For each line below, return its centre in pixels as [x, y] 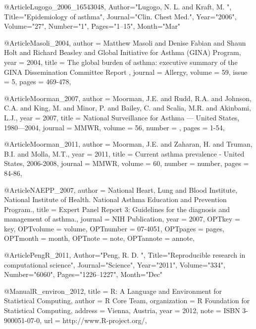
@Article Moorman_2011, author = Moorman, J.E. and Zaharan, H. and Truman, [128, 144]
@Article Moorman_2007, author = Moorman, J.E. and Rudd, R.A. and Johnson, [128, 98]
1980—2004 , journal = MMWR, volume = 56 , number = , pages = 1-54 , [114, 127]
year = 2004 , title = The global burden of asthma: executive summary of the [121, 62]
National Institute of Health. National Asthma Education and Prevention [115, 199]
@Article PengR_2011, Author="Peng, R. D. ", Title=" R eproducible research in [125, 255]
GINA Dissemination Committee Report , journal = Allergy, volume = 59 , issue [126, 72]
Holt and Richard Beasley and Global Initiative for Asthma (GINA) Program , [123, 52]
